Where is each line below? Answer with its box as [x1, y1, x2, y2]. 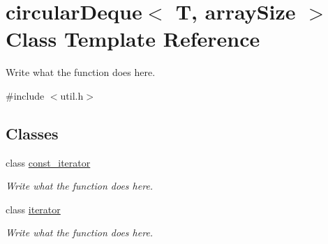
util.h [60, 88, 84, 102]
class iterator [6, 201, 61, 216]
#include [6, 88, 45, 102]
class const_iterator [6, 155, 91, 169]
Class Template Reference [6, 24, 260, 53]
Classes [6, 122, 59, 144]
